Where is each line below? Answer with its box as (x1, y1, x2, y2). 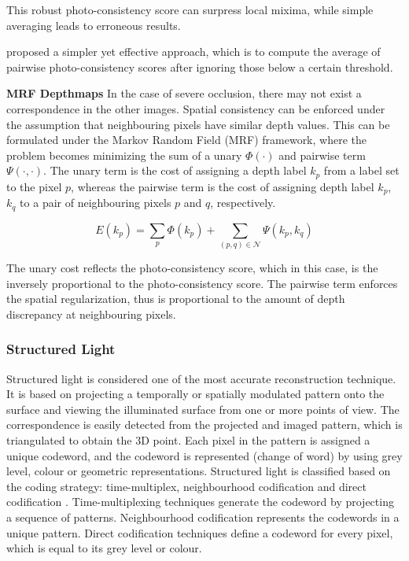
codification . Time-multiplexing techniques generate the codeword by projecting (6, 493, 394, 510)
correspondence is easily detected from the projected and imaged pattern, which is (6, 416, 403, 433)
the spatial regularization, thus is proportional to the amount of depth (6, 290, 345, 307)
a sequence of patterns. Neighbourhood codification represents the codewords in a (6, 508, 400, 525)
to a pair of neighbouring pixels (20, 194, 171, 211)
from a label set (323, 162, 400, 179)
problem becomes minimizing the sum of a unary (6, 146, 242, 163)
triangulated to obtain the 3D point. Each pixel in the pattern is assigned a (6, 432, 370, 448)
